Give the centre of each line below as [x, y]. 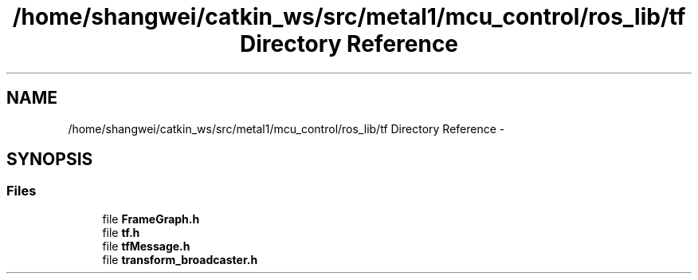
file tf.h [121, 232]
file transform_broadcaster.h [180, 259]
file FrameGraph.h [151, 219]
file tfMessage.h [146, 246]
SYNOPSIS [50, 160]
